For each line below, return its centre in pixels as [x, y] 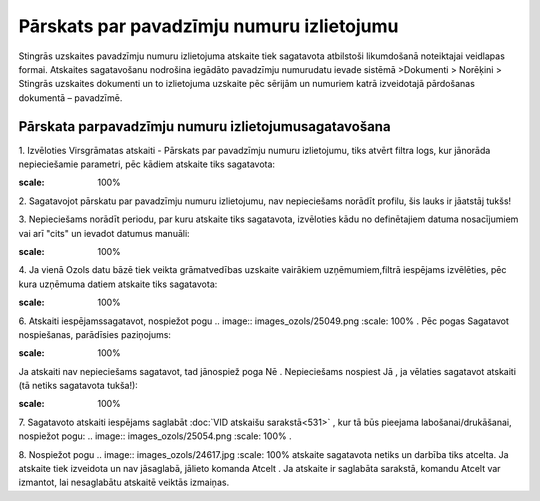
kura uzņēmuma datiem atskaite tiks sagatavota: [118, 284]
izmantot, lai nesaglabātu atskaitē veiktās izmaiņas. [124, 482]
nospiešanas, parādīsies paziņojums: [95, 334]
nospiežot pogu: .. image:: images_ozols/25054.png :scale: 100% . [155, 436]
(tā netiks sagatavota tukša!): [78, 386]
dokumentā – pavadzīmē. [70, 97]
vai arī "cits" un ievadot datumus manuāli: [104, 233]
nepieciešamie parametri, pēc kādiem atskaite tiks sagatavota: [146, 164]
